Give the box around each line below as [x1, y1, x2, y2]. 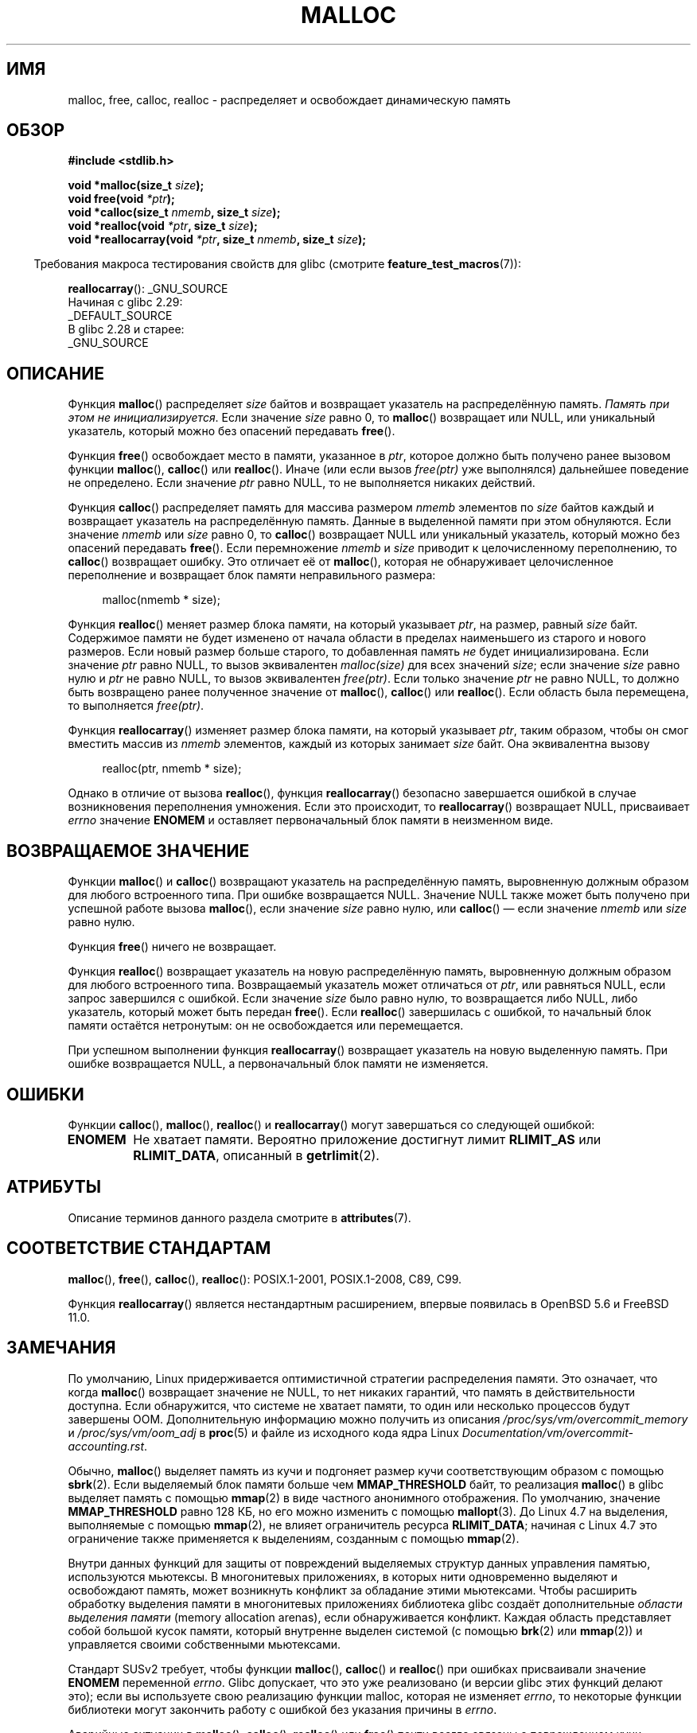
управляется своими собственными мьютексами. [68, 1637, 341, 1651]
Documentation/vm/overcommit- [461, 1425, 633, 1439]
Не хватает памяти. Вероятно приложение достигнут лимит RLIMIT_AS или [133, 1131, 602, 1147]
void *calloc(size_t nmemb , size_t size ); [68, 205, 281, 220]
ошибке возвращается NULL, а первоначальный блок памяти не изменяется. [68, 1057, 489, 1071]
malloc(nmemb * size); [102, 593, 220, 607]
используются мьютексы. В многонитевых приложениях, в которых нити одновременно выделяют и [68, 1569, 618, 1583]
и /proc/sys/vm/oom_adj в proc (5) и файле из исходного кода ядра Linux [68, 1425, 459, 1439]
